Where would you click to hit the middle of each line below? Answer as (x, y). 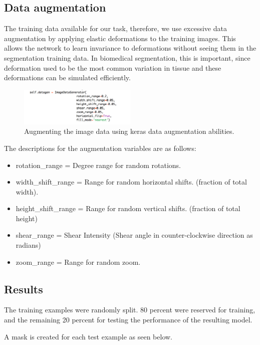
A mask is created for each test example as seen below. (88, 336)
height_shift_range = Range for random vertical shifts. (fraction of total (128, 208)
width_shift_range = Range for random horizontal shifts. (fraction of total (131, 182)
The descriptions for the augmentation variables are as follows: (100, 148)
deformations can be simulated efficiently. (67, 77)
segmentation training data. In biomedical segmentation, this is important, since (127, 57)
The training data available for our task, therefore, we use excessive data (115, 28)
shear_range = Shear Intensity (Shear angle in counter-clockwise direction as (134, 235)
